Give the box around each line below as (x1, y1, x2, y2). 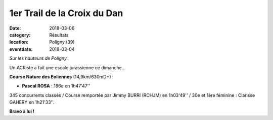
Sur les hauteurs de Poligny (9, 55, 67, 61)
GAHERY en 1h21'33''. (9, 99, 55, 105)
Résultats (49, 32, 69, 38)
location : (9, 39, 29, 45)
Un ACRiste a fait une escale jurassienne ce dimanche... (9, 64, 126, 70)
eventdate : (9, 46, 33, 52)
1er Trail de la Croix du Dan (9, 8, 123, 19)
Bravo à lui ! (9, 108, 35, 114)
